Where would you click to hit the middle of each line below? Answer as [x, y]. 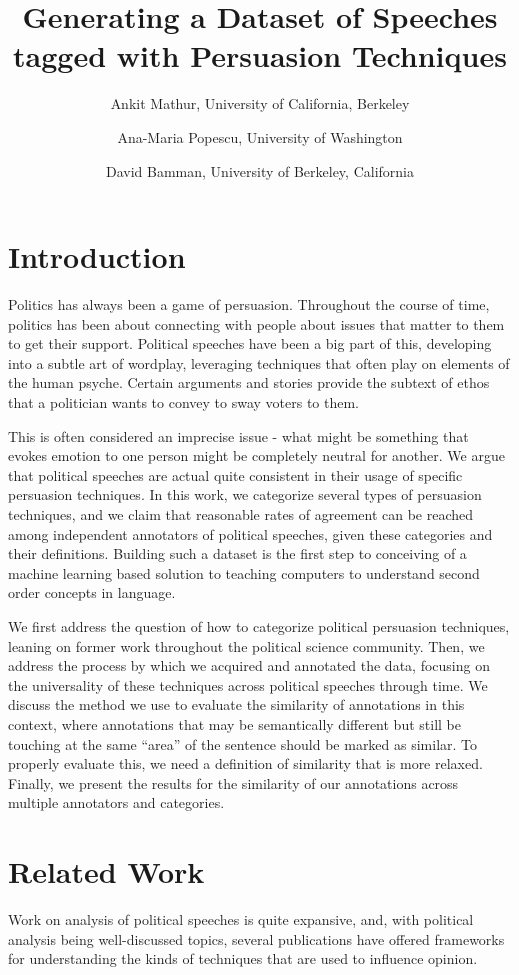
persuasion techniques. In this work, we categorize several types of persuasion [245, 494]
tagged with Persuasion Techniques [260, 55]
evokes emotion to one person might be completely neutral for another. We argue [256, 455]
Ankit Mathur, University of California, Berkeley [260, 103]
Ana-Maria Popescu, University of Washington [260, 136]
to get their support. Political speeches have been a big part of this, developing [250, 343]
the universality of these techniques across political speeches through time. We [248, 684]
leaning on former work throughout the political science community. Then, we [246, 645]
